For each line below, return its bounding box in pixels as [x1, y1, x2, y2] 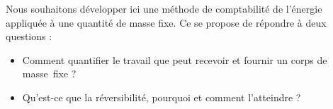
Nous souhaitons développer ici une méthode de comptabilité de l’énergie [6, 1, 322, 15]
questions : [6, 29, 52, 44]
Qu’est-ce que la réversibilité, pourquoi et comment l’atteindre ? [22, 89, 301, 104]
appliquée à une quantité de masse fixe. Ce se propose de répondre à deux [6, 15, 327, 30]
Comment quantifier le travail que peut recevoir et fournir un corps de [22, 52, 327, 67]
